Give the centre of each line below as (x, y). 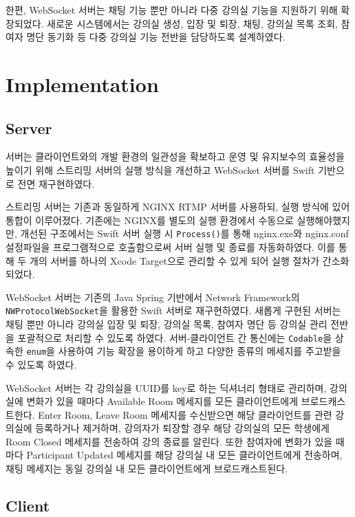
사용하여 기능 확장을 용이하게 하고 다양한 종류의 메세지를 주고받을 (200, 351)
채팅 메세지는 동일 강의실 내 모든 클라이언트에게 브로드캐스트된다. (147, 469)
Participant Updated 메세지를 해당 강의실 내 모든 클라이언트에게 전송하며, (184, 455)
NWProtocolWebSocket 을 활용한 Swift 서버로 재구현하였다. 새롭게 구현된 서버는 (173, 310)
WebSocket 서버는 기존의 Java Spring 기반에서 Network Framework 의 (153, 297)
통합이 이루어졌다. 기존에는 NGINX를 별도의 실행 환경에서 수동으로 (150, 220)
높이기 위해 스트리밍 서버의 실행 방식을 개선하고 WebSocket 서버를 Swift (160, 169)
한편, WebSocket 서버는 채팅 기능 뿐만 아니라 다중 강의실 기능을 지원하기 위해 (172, 10)
